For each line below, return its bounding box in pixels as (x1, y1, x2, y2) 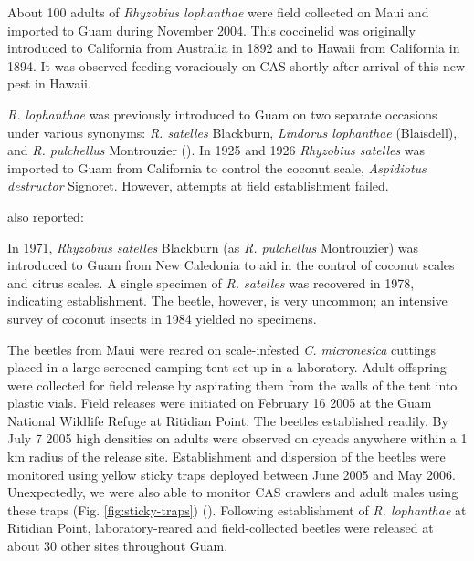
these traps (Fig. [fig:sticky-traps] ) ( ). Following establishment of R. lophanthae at (7, 500, 467, 519)
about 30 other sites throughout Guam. (7, 536, 228, 556)
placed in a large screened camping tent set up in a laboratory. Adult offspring (7, 358, 447, 377)
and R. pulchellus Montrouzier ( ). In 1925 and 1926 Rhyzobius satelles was (7, 140, 426, 160)
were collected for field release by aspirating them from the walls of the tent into (7, 375, 458, 394)
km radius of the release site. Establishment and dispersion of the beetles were (7, 447, 446, 466)
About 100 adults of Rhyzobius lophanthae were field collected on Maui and (7, 3, 429, 21)
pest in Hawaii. (7, 74, 91, 93)
